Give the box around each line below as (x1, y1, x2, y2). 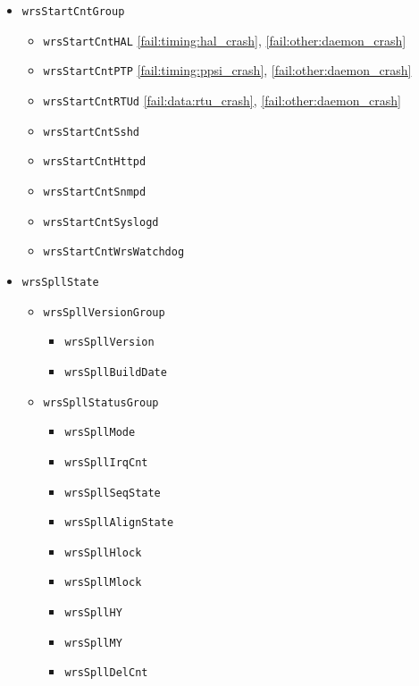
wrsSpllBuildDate (64, 365, 167, 379)
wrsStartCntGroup (21, 5, 125, 18)
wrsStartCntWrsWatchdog (43, 246, 185, 259)
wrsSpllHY (64, 607, 122, 620)
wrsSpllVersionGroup (43, 305, 165, 319)
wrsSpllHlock (64, 546, 142, 559)
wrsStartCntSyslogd (43, 215, 159, 229)
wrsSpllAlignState (64, 516, 174, 530)
